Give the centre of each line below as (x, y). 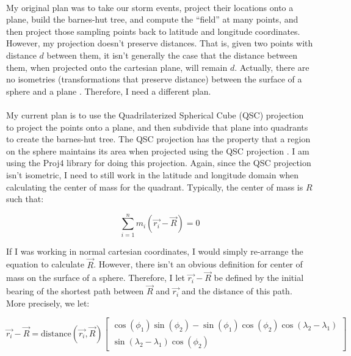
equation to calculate (45, 264)
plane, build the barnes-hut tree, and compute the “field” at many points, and (152, 19)
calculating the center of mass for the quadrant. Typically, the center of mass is (155, 187)
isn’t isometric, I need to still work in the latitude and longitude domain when (153, 174)
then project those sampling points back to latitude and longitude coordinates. (153, 31)
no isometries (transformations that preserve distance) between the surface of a (154, 79)
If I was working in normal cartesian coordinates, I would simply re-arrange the (155, 251)
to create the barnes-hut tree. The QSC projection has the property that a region (158, 139)
